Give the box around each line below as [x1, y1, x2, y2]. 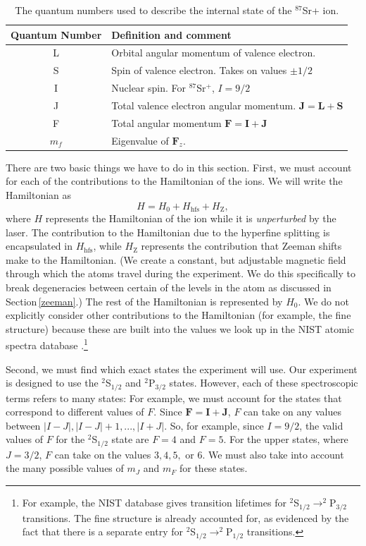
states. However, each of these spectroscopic [169, 375, 358, 390]
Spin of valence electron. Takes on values [111, 63, 287, 78]
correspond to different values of [6, 404, 144, 419]
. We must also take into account [202, 447, 344, 461]
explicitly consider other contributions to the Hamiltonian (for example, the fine [6, 308, 351, 322]
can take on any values [244, 404, 341, 419]
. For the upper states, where [223, 432, 348, 447]
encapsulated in [6, 238, 72, 253]
